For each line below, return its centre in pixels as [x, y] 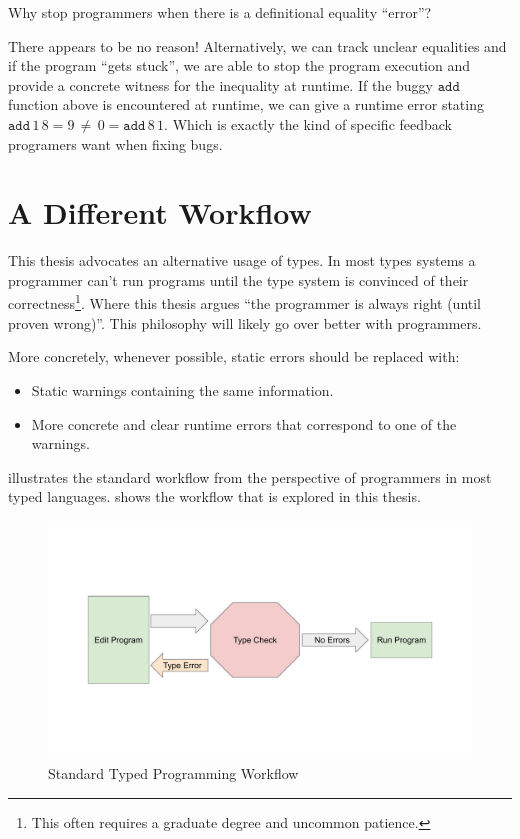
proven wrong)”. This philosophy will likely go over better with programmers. [245, 322]
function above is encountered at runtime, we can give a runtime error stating [246, 104]
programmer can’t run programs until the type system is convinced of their [238, 279]
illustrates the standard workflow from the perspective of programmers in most [250, 476]
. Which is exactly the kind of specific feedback [308, 123]
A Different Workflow [160, 212]
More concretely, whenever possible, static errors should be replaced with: [234, 356]
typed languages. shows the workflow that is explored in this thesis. [214, 496]
